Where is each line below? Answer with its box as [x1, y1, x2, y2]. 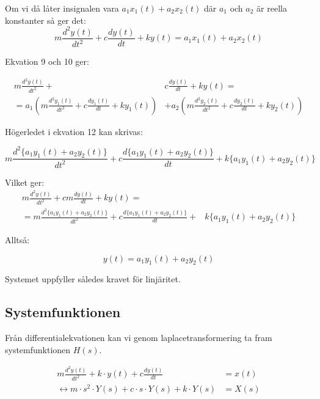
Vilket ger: [5, 175, 45, 188]
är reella [256, 2, 287, 14]
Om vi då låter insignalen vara [5, 2, 119, 14]
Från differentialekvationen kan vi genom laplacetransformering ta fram [5, 331, 272, 344]
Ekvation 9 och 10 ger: [5, 55, 89, 68]
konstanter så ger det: [5, 13, 86, 26]
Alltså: [5, 233, 30, 246]
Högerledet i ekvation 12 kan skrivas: [5, 125, 143, 137]
